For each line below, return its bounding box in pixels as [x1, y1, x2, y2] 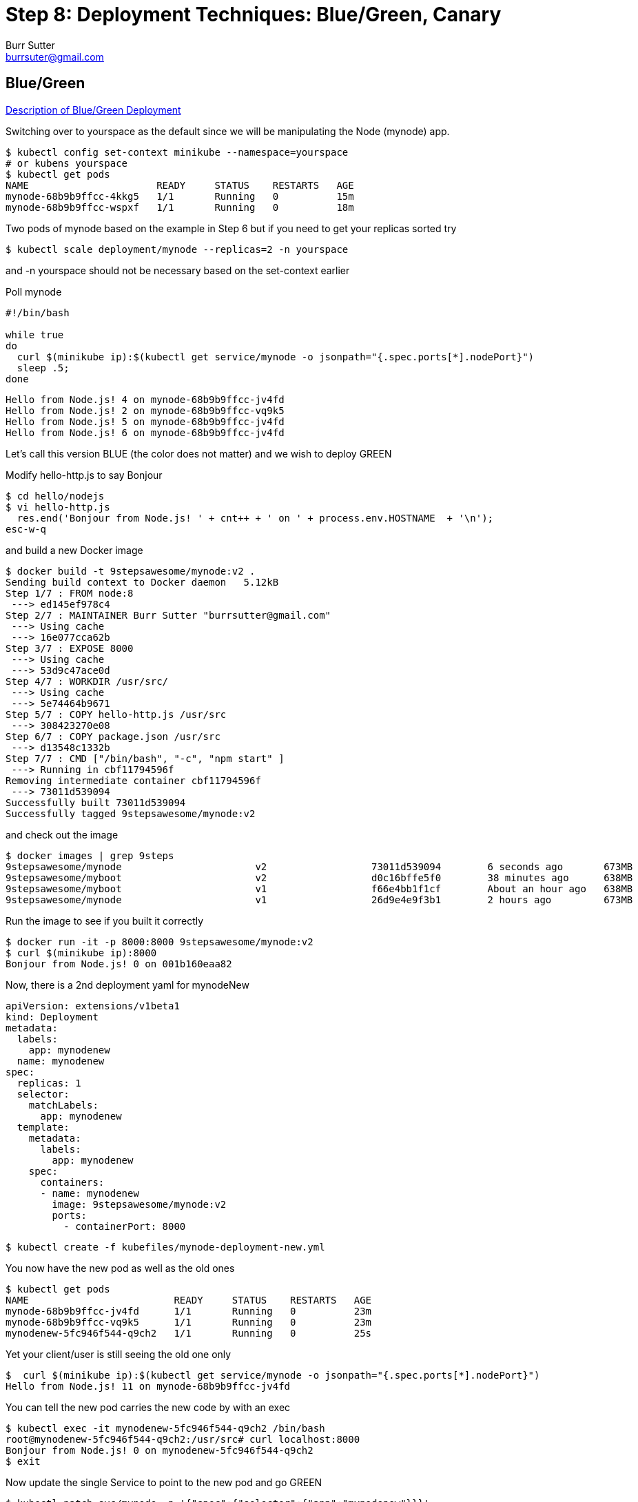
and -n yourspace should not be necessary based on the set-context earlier [6, 264, 350, 276]
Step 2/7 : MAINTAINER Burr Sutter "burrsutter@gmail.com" [6, 609, 331, 621]
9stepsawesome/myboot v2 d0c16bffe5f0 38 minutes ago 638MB [6, 872, 633, 883]
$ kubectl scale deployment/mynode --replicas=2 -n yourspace [6, 243, 349, 255]
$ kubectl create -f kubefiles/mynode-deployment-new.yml [6, 1241, 325, 1253]
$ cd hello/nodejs [6, 490, 105, 502]
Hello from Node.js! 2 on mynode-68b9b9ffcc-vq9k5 [6, 404, 285, 416]
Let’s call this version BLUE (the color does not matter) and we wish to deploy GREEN [6, 447, 392, 460]
